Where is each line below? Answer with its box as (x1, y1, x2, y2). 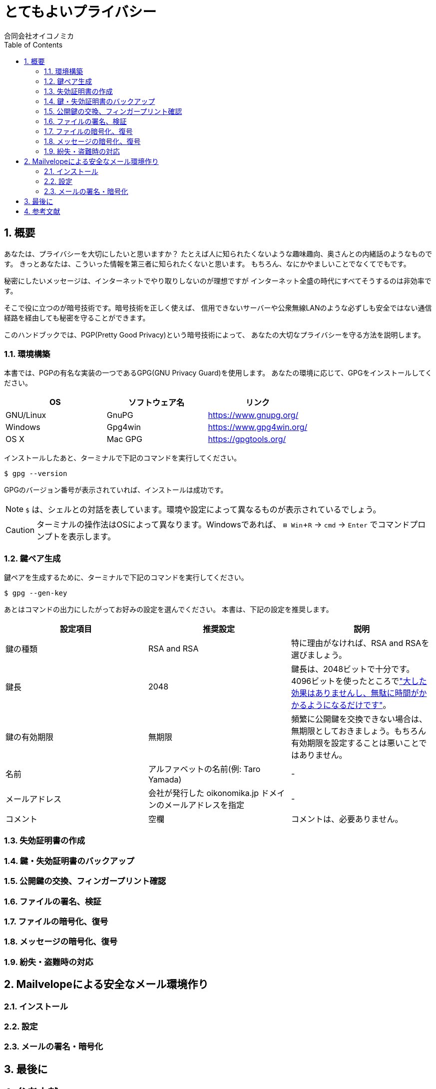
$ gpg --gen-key (4, 589, 67, 597)
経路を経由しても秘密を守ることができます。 (4, 313, 150, 322)
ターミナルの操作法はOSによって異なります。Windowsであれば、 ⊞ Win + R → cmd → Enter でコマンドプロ (36, 519, 426, 530)
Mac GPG (106, 434, 142, 444)
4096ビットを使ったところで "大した (291, 676, 427, 686)
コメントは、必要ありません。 (291, 814, 403, 824)
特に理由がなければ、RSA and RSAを (291, 638, 430, 648)
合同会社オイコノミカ (4, 31, 74, 40)
